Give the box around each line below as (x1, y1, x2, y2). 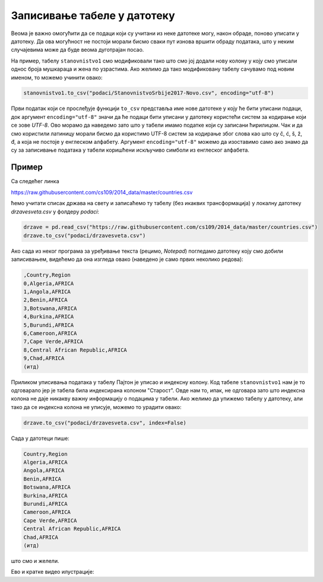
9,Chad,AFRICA (23, 355, 65, 362)
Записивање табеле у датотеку (11, 9, 175, 22)
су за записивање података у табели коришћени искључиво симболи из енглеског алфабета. (11, 146, 249, 154)
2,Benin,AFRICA (23, 297, 68, 303)
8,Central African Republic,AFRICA (23, 347, 127, 353)
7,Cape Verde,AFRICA (23, 338, 83, 345)
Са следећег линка (11, 178, 59, 185)
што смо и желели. (11, 557, 59, 564)
